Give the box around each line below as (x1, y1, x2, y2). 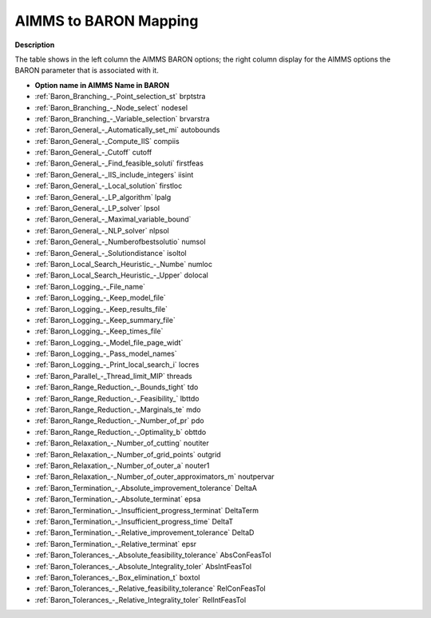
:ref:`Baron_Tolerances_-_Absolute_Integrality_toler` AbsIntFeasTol (34, 561, 251, 571)
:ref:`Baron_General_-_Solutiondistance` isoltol (34, 248, 187, 257)
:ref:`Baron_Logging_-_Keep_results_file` (34, 304, 168, 313)
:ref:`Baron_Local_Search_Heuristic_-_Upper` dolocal (34, 270, 209, 280)
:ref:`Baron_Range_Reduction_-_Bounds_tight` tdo (34, 382, 199, 392)
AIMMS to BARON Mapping (14, 12, 199, 30)
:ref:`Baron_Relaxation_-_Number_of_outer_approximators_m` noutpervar (34, 472, 275, 481)
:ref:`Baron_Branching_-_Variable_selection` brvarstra (34, 114, 211, 123)
